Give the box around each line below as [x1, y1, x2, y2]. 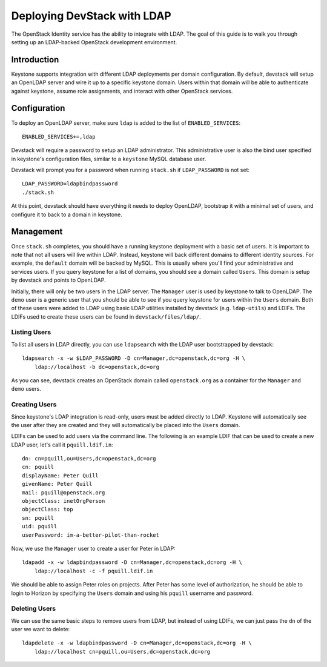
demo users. [11, 385, 42, 393]
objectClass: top [22, 506, 73, 513]
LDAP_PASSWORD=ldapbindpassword [22, 181, 118, 187]
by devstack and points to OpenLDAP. [11, 276, 106, 284]
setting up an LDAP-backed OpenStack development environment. [11, 38, 177, 45]
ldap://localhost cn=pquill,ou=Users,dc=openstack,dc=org [34, 648, 211, 655]
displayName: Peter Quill [22, 472, 99, 479]
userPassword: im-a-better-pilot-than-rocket [22, 531, 160, 539]
